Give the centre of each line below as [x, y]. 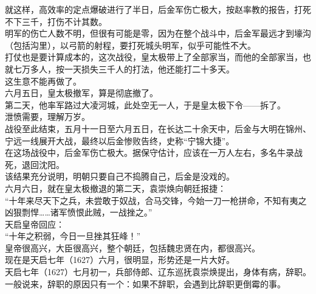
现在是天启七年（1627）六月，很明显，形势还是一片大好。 [120, 260]
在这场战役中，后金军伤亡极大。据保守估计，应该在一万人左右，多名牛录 [149, 152]
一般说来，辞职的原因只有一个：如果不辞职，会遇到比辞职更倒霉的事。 [145, 283]
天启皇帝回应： [35, 224]
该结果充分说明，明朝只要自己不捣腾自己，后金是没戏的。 [120, 176]
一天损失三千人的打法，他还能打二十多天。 [149, 68]
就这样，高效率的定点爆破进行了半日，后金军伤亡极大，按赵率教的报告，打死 [158, 9]
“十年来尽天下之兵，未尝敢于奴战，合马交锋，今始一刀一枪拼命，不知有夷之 [156, 200]
